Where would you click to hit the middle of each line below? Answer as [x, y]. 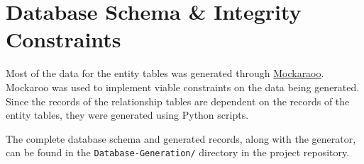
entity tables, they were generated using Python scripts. [127, 115]
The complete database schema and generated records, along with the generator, [181, 138]
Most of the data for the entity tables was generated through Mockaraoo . [165, 73]
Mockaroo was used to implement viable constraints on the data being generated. [183, 87]
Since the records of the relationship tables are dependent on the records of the [178, 101]
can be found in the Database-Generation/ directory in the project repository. [178, 152]
